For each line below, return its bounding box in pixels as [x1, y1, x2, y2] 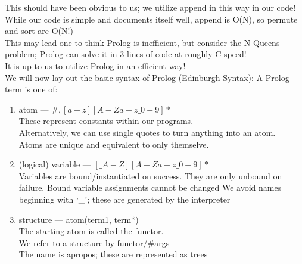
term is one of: [5, 83, 58, 95]
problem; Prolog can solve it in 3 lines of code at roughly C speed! [5, 48, 247, 60]
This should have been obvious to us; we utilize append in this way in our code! [5, 1, 296, 13]
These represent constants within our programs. [18, 114, 194, 127]
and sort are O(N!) [5, 24, 73, 37]
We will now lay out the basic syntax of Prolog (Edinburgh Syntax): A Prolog [5, 71, 289, 83]
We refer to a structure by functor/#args [18, 236, 170, 249]
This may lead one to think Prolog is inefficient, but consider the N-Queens [5, 36, 280, 48]
